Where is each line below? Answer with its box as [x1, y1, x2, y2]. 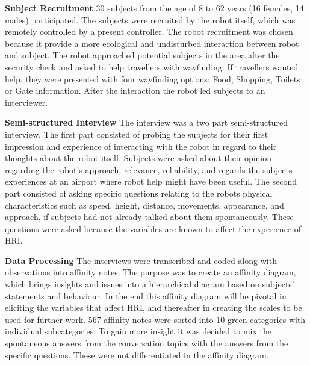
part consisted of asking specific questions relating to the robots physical [5, 186, 273, 199]
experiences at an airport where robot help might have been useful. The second [5, 175, 297, 188]
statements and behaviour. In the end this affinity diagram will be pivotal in [5, 289, 287, 302]
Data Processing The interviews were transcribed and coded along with [5, 254, 277, 266]
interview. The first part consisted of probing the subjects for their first [5, 127, 268, 140]
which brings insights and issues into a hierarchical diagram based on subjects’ [5, 278, 294, 290]
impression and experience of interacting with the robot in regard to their [5, 140, 277, 152]
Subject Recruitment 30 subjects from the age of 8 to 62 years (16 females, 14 [5, 2, 304, 14]
